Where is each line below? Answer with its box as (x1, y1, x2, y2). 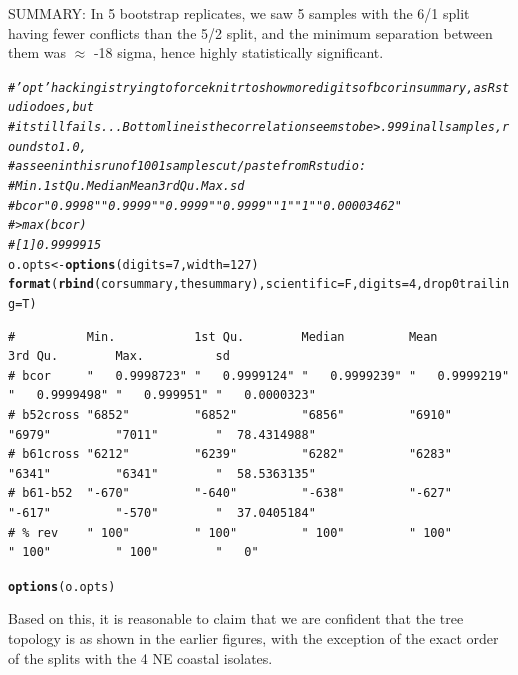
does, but (36, 100, 94, 115)
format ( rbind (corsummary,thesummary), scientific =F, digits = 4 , (8, 277, 424, 292)
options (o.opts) (8, 579, 116, 594)
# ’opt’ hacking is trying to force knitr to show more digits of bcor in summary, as (8, 80, 488, 95)
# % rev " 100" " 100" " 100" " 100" (8, 525, 452, 540)
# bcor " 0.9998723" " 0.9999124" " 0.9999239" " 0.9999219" (8, 368, 510, 383)
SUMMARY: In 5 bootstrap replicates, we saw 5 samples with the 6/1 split (8, 3, 470, 23)
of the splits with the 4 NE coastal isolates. (8, 647, 273, 668)
